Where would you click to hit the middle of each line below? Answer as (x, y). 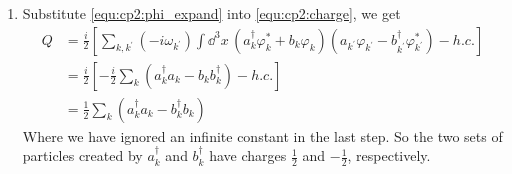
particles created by (82, 155)
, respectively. (389, 155)
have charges (248, 155)
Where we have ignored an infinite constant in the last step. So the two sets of (262, 135)
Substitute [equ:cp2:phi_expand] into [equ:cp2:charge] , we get (211, 13)
